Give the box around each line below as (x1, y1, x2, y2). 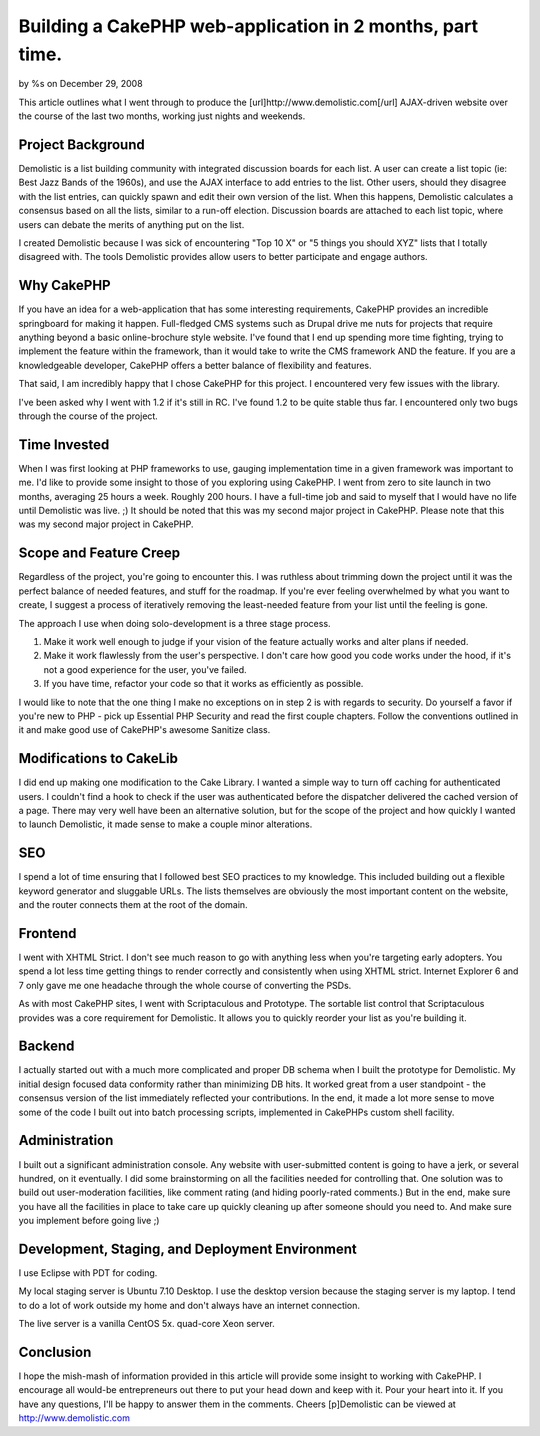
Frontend (18, 925, 77, 942)
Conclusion (18, 1343, 92, 1360)
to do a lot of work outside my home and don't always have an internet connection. (18, 1299, 360, 1311)
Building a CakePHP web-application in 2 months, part (18, 15, 479, 37)
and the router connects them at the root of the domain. (18, 899, 249, 911)
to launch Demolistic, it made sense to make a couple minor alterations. (18, 818, 313, 830)
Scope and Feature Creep (18, 545, 180, 562)
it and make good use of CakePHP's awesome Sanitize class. (18, 724, 271, 736)
